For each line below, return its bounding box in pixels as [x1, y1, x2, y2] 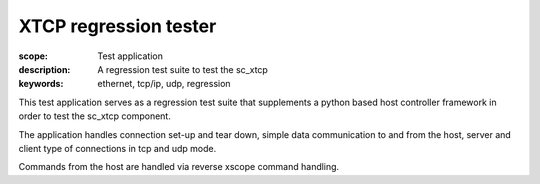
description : [18, 63, 71, 75]
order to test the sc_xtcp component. [18, 110, 172, 122]
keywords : [18, 78, 64, 90]
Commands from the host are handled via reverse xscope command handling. [18, 161, 340, 173]
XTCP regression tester [18, 15, 217, 37]
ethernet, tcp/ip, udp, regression [97, 78, 231, 90]
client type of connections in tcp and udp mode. [18, 142, 217, 154]
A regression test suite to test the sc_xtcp [97, 63, 269, 75]
